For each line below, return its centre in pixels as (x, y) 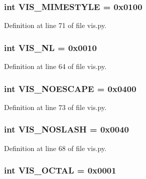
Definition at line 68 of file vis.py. (55, 148)
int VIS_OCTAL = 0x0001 (60, 170)
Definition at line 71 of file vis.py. (55, 25)
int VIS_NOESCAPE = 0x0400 (70, 88)
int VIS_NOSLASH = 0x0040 (66, 129)
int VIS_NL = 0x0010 (50, 47)
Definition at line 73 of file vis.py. (55, 107)
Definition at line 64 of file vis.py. (55, 66)
